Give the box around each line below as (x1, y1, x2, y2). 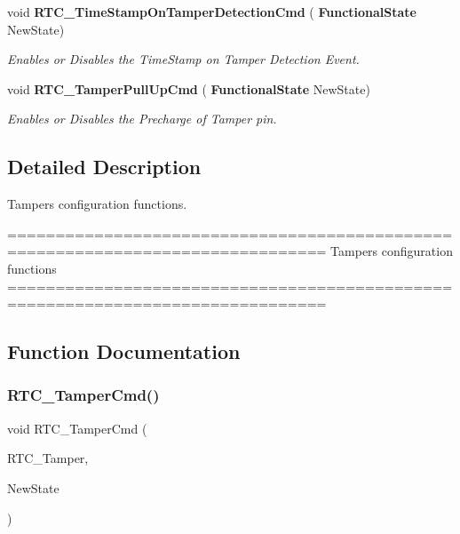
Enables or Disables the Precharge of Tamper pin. (7, 109, 277, 128)
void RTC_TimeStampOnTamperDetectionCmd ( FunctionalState (7, 3, 416, 20)
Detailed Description (7, 153, 202, 180)
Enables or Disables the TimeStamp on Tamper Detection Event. (7, 50, 360, 68)
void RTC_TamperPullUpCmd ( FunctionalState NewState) (7, 79, 370, 98)
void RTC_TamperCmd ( (7, 418, 147, 437)
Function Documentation (7, 338, 241, 365)
